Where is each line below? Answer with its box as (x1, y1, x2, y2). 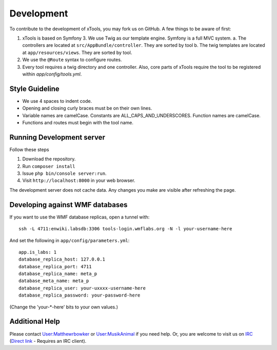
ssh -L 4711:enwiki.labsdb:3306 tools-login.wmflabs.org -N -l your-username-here (18, 226, 232, 232)
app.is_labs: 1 (18, 249, 57, 255)
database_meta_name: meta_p (18, 278, 89, 284)
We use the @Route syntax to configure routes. (22, 57, 122, 63)
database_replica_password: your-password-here (18, 292, 141, 298)
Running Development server (9, 133, 105, 141)
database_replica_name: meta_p (18, 271, 97, 277)
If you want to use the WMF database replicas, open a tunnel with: (9, 214, 150, 220)
